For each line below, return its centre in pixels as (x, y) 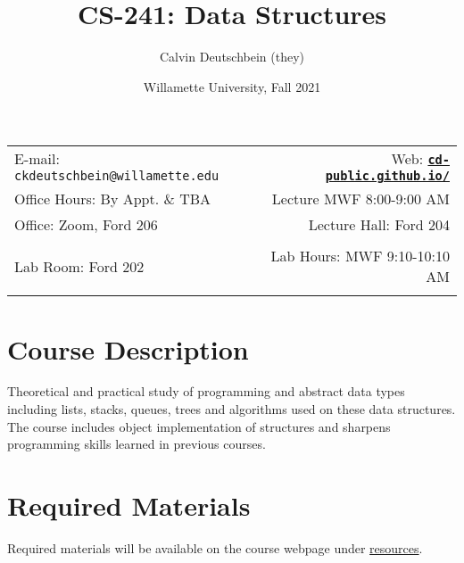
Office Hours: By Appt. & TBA (113, 199)
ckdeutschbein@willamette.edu (117, 176)
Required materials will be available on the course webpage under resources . (215, 547)
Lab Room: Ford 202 (79, 266)
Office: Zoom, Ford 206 (86, 225)
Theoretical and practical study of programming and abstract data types (206, 391)
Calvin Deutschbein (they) (232, 57)
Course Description (128, 348)
